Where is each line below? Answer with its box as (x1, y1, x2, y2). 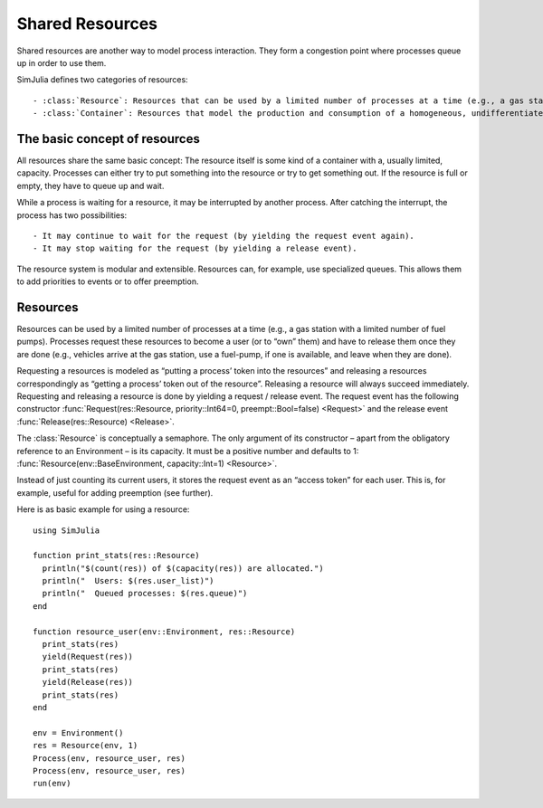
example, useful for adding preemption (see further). (16, 487, 214, 498)
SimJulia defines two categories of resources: (16, 74, 189, 85)
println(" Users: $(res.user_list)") (42, 575, 214, 586)
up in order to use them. (16, 57, 107, 68)
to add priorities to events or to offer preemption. (16, 276, 199, 287)
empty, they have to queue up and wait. (16, 180, 165, 191)
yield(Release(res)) (42, 677, 134, 688)
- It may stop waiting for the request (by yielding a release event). (33, 243, 357, 253)
